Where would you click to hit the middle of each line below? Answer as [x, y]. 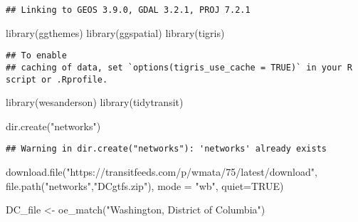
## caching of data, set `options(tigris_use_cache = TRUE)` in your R [179, 67]
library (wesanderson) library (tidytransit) [95, 102]
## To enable [36, 56]
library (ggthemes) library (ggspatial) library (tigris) [115, 32]
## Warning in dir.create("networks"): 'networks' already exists [167, 149]
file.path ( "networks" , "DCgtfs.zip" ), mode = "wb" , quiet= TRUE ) [145, 185]
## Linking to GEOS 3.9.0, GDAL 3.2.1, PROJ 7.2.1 [128, 10]
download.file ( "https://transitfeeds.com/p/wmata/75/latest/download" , [162, 172]
